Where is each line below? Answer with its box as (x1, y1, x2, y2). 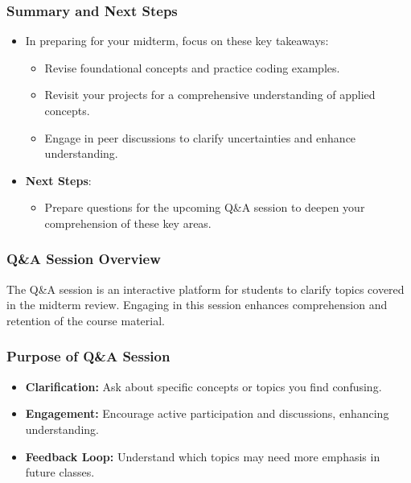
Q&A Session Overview (6, 249, 161, 269)
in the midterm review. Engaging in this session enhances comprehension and (6, 296, 388, 313)
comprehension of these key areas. (44, 214, 212, 231)
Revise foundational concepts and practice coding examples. (44, 59, 340, 76)
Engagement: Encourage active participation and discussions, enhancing (25, 405, 389, 422)
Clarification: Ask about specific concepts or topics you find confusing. (25, 378, 382, 394)
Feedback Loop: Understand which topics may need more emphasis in (25, 448, 380, 464)
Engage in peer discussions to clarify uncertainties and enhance (44, 129, 356, 146)
